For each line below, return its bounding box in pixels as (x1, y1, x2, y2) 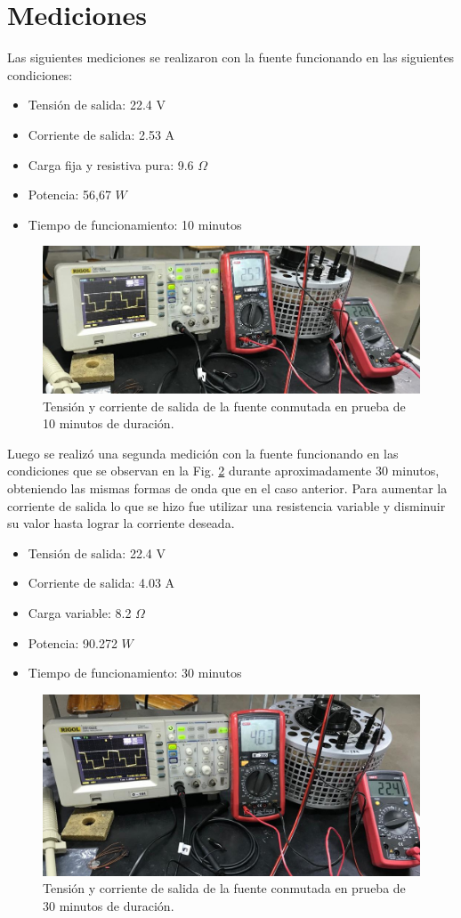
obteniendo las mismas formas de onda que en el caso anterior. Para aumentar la (7, 479, 448, 498)
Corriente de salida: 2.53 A (28, 125, 175, 143)
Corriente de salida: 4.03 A (28, 573, 175, 592)
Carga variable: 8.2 (28, 604, 132, 622)
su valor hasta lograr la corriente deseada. (7, 514, 235, 532)
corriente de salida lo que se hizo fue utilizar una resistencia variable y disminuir (7, 496, 446, 515)
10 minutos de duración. (43, 414, 174, 433)
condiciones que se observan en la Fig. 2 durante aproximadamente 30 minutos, (7, 461, 440, 480)
